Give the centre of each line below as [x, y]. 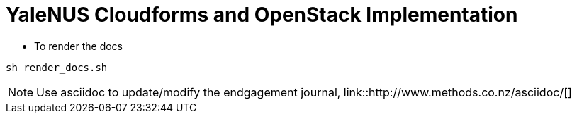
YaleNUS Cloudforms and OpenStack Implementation [262, 15]
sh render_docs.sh [57, 67]
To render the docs [79, 46]
